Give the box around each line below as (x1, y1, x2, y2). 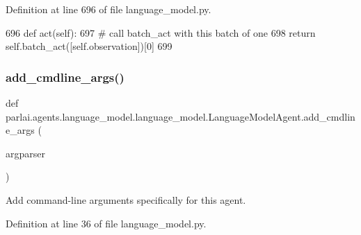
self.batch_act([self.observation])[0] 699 (6, 39, 173, 53)
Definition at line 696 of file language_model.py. (6, 2, 211, 16)
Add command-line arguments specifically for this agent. (6, 192, 246, 207)
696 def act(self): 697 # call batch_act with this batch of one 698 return (6, 25, 316, 40)
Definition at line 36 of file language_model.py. (6, 216, 207, 230)
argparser (6, 146, 45, 160)
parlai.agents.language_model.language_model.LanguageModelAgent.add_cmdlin (6, 109, 355, 123)
